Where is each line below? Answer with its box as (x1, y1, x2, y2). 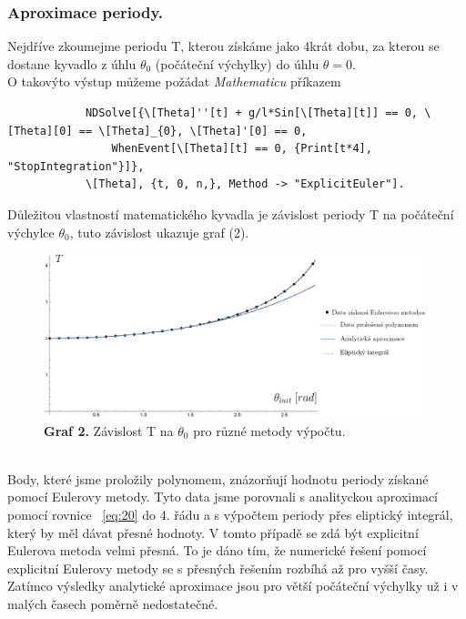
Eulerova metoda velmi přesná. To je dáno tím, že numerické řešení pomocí (7, 541, 427, 560)
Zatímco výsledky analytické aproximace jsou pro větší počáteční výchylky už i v (7, 576, 459, 595)
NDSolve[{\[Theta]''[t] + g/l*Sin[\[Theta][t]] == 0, (85, 107, 419, 119)
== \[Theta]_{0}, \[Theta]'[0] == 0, (78, 124, 308, 137)
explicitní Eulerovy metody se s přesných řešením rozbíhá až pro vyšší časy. (7, 558, 429, 577)
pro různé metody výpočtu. (193, 421, 346, 440)
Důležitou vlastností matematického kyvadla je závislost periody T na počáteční (7, 204, 454, 223)
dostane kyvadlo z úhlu (7, 54, 137, 73)
